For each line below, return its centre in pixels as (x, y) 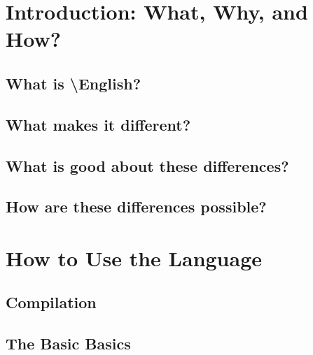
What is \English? (74, 83)
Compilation (51, 302)
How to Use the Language (134, 258)
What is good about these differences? (147, 165)
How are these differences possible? (136, 207)
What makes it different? (98, 124)
